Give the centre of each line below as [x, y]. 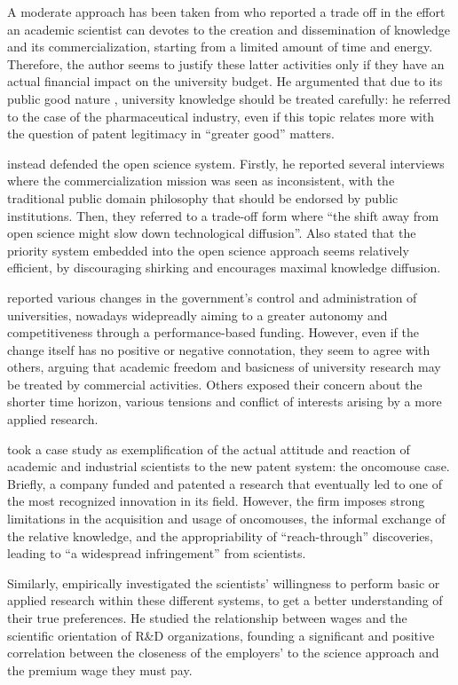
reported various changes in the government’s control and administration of [212, 297]
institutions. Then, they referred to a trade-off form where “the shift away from [223, 215]
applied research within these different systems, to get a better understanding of [225, 600]
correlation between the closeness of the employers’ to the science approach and [223, 653]
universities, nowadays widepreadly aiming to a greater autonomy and [197, 315]
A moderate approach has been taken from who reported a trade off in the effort [226, 12]
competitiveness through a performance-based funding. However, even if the [213, 332]
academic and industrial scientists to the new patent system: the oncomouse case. [229, 466]
